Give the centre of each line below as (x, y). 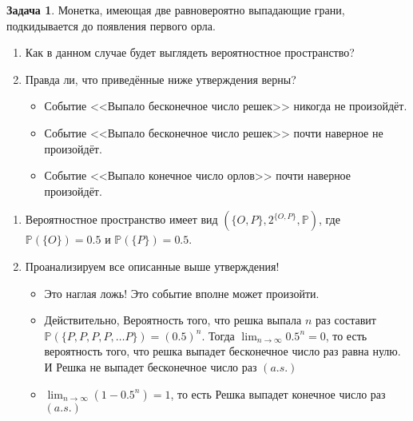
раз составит (346, 320)
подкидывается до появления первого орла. (111, 25)
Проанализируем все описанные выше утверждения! (152, 266)
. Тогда (218, 335)
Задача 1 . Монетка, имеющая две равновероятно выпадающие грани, (176, 10)
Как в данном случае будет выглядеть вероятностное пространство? (190, 52)
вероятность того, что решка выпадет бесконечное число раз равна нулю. (222, 351)
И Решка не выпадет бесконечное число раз (151, 366)
